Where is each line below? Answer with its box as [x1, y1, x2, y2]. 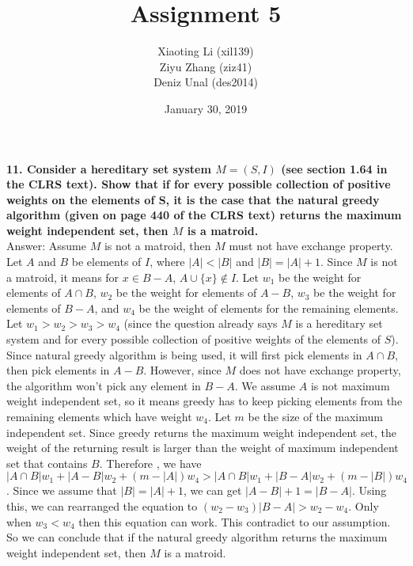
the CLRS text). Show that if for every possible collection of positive [6, 176, 391, 192]
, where [150, 253, 185, 270]
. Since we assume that [6, 482, 117, 499]
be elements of [71, 253, 142, 270]
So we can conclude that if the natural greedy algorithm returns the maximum [6, 529, 388, 545]
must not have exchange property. [229, 237, 393, 254]
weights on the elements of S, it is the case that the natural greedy [6, 191, 380, 207]
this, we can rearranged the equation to [6, 497, 198, 514]
